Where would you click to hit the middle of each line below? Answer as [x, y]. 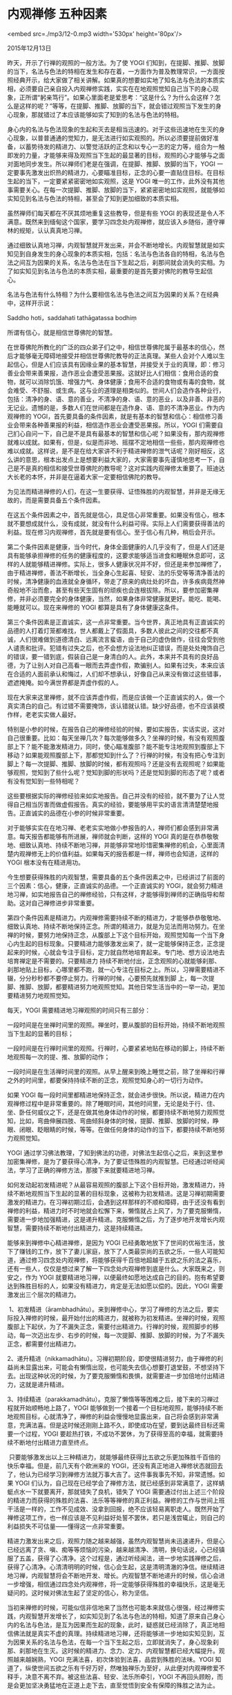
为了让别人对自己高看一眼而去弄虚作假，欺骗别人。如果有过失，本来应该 [122, 665]
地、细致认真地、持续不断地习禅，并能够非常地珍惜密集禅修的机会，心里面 [113, 845]
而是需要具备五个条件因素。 [65, 500]
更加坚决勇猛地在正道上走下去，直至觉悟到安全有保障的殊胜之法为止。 [119, 1685]
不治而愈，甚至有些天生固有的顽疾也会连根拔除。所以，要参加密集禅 [122, 590]
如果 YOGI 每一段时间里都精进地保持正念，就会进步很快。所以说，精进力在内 [116, 1095]
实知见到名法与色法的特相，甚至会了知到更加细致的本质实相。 [95, 198]
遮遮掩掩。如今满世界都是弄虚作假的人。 [65, 683]
